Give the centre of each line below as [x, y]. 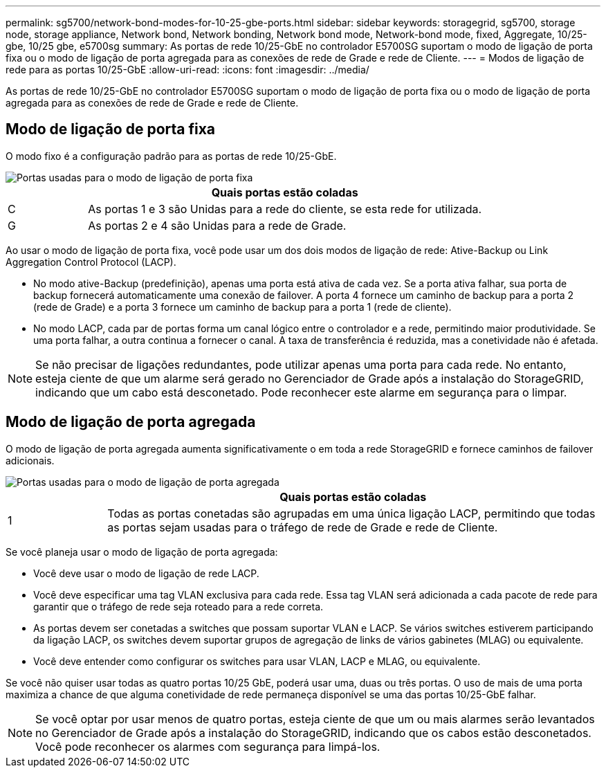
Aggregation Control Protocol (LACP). [91, 262]
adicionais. [30, 460]
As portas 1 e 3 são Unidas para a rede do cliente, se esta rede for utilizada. [285, 209]
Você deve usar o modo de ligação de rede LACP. [146, 573]
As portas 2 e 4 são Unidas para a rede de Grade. [217, 225]
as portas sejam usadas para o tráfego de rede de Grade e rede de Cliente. [303, 527]
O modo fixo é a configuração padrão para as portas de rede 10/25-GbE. [171, 156]
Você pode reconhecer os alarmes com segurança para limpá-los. [208, 746]
